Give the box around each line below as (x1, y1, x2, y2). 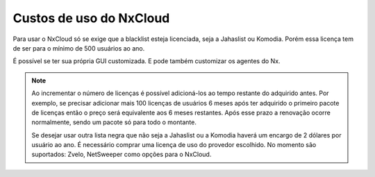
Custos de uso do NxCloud (12, 10, 170, 26)
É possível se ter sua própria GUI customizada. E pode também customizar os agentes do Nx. (12, 57, 281, 65)
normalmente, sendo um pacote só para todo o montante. (31, 118, 197, 126)
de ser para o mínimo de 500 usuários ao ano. (12, 44, 145, 52)
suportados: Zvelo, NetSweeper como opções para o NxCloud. (31, 150, 212, 159)
